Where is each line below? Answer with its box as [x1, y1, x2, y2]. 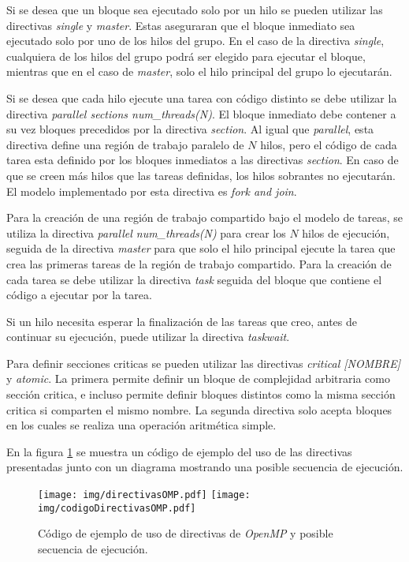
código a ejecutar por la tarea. [6, 287, 152, 303]
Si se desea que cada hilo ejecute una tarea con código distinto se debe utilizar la [6, 89, 397, 106]
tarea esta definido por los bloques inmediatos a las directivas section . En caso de [6, 152, 399, 168]
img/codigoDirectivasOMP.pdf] [38, 502, 196, 514]
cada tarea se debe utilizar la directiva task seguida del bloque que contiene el [6, 271, 382, 287]
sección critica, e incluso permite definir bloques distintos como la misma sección [6, 386, 396, 403]
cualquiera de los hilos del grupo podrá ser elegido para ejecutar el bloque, [6, 47, 366, 64]
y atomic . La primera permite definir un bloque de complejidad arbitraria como [6, 370, 390, 387]
